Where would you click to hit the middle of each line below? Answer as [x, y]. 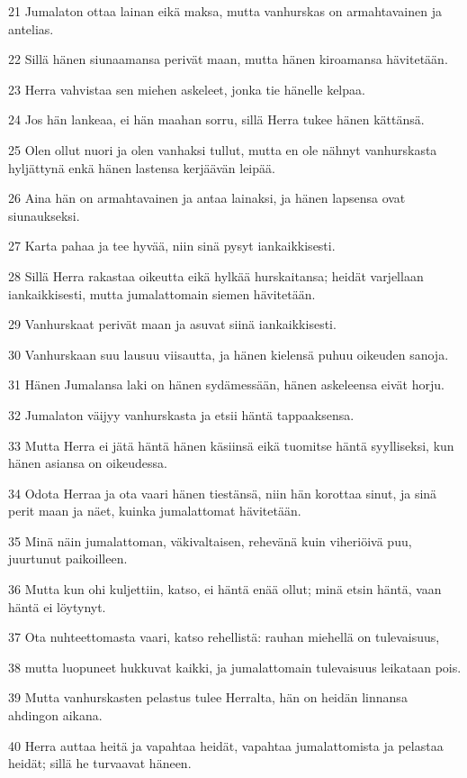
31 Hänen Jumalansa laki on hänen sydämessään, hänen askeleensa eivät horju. [226, 384]
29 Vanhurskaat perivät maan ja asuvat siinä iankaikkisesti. [172, 324]
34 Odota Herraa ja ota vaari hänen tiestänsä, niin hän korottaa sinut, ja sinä [223, 493]
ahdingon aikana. [55, 715]
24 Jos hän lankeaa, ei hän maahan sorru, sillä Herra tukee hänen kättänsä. [216, 119]
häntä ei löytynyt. [57, 606]
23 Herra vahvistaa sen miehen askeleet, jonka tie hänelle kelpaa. [187, 89]
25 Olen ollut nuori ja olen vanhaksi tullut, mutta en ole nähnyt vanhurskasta [223, 149]
